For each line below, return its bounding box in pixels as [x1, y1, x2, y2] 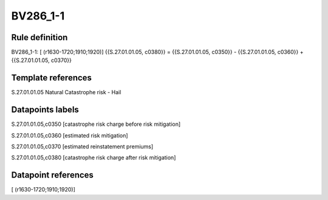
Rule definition [11, 32, 68, 43]
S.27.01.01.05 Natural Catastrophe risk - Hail [11, 89, 121, 96]
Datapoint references [11, 170, 94, 181]
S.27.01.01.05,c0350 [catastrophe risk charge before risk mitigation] [11, 120, 181, 128]
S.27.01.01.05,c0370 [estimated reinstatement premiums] [11, 143, 154, 150]
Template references [11, 73, 92, 83]
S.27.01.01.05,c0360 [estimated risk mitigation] [11, 131, 128, 139]
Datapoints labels [11, 105, 79, 115]
